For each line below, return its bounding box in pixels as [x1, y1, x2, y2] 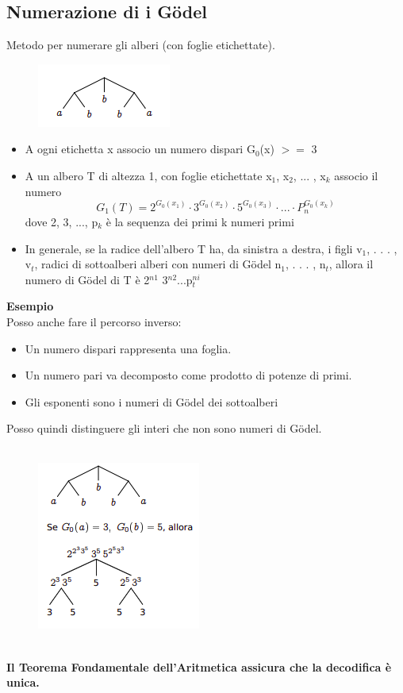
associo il [334, 167, 378, 183]
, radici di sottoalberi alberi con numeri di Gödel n [34, 256, 282, 272]
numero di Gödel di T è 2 [25, 271, 150, 287]
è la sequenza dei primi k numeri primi [106, 213, 294, 229]
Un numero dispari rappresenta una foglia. [25, 340, 232, 356]
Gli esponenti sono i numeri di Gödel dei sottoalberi [25, 393, 278, 410]
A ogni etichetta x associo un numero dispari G [25, 141, 255, 157]
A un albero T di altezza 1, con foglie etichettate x [25, 167, 272, 183]
